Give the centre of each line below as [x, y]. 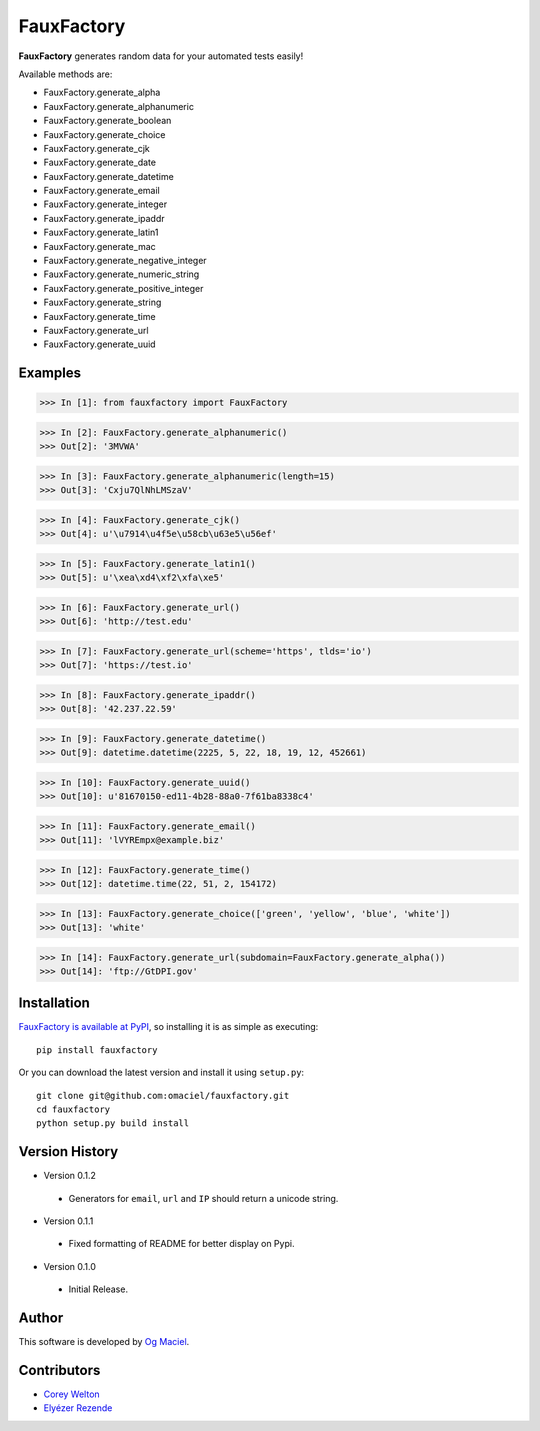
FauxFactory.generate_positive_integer [123, 288]
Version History [68, 1151]
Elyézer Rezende [78, 1408]
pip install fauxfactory [97, 1049]
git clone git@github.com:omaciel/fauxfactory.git [163, 1095]
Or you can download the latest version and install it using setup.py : [161, 1072]
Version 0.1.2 [70, 1176]
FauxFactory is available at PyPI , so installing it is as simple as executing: [168, 1027]
